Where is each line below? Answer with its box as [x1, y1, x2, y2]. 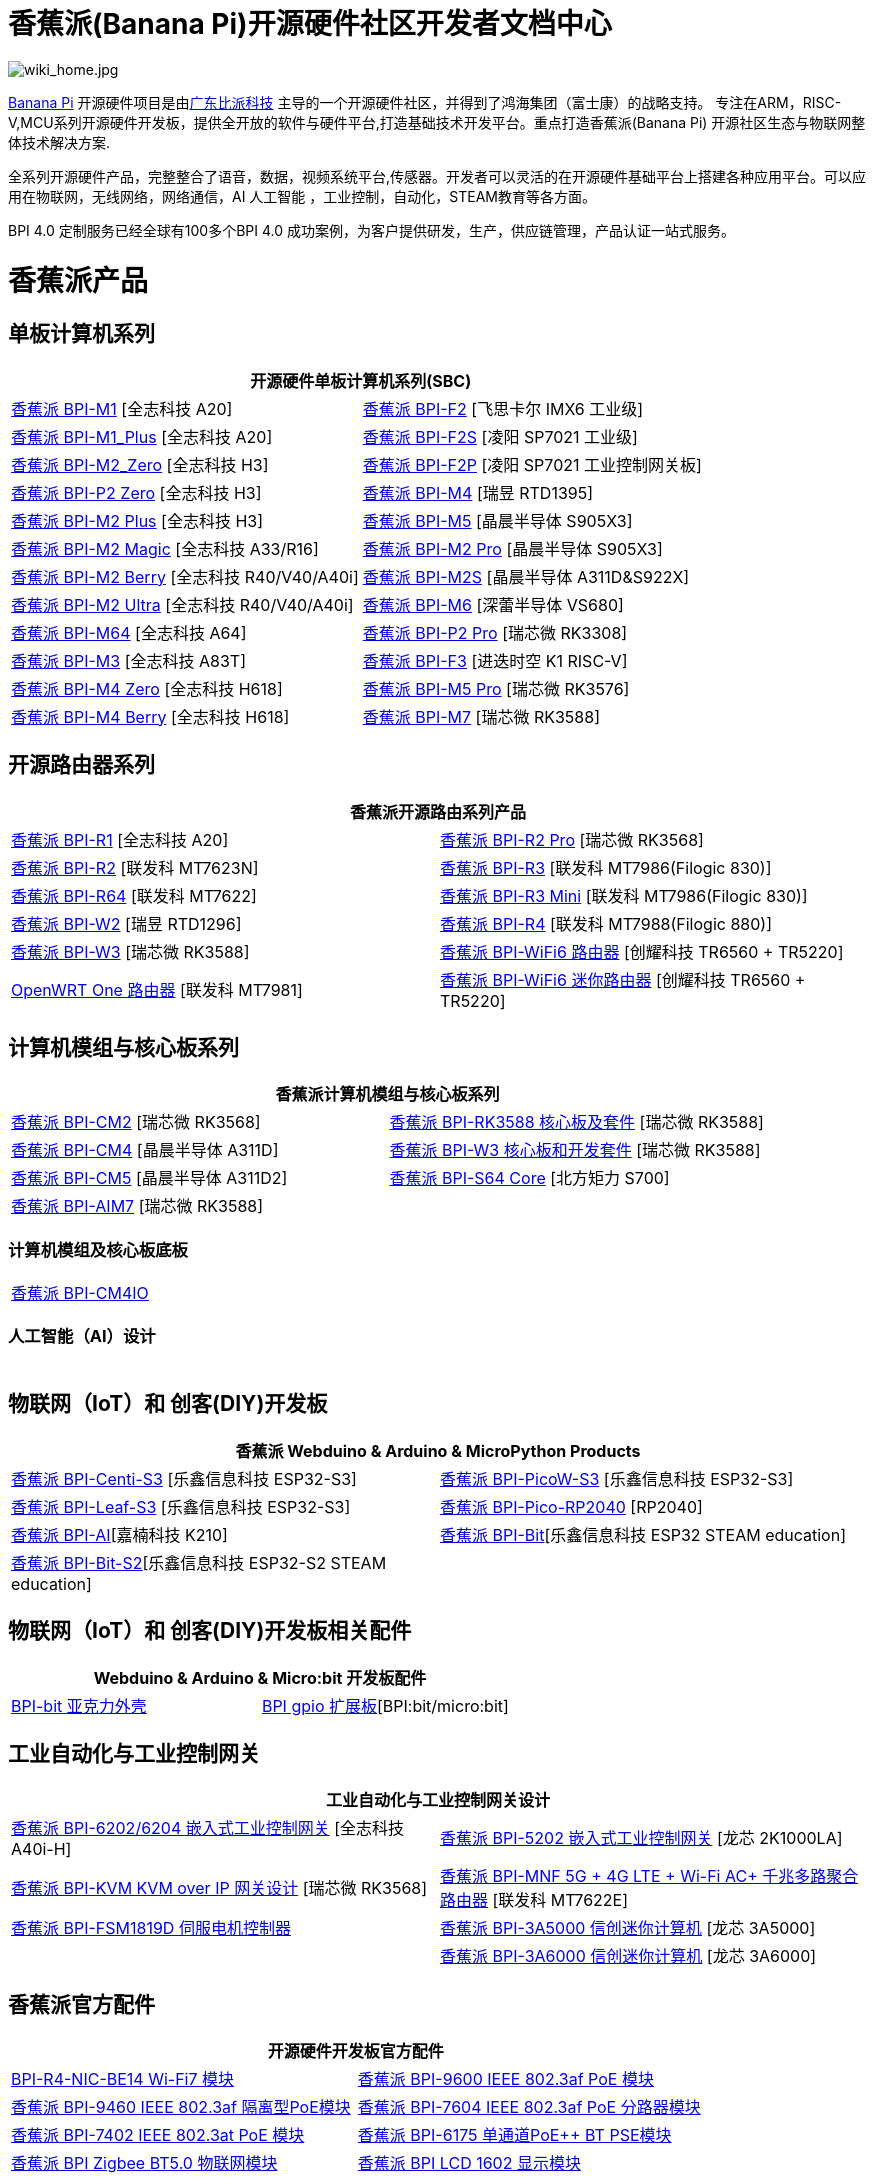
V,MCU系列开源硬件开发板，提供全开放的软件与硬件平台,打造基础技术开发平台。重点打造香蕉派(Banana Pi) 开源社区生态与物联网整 [8, 113, 866, 131]
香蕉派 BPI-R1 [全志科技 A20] [11, 829, 229, 850]
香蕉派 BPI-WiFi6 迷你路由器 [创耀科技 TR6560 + [440, 969, 806, 990]
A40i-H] [11, 1839, 72, 1860]
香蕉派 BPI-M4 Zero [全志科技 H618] [11, 678, 283, 699]
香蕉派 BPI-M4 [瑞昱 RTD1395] [362, 482, 594, 503]
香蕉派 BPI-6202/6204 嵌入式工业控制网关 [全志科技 [11, 1818, 405, 1839]
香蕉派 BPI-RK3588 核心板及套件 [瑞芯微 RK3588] [389, 1112, 764, 1133]
